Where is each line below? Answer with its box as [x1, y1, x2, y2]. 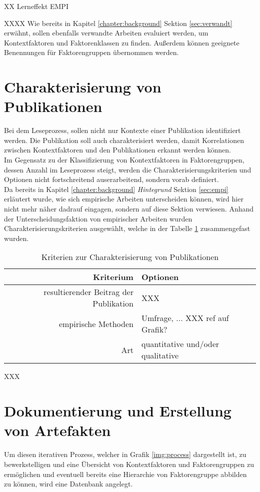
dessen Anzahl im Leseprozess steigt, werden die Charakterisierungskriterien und [4, 164, 251, 174]
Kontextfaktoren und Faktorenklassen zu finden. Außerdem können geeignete [4, 37, 239, 47]
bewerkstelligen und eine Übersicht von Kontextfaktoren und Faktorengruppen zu [4, 458, 254, 469]
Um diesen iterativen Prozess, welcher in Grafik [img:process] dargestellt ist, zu [4, 449, 246, 459]
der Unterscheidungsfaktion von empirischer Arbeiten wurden [4, 213, 192, 223]
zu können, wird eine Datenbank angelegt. [4, 478, 133, 489]
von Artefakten [4, 420, 111, 440]
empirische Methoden [58, 317, 133, 329]
